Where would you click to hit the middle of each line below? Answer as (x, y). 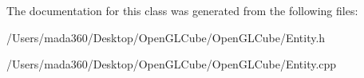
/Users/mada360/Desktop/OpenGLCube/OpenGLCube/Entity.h (166, 37)
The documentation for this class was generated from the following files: (182, 10)
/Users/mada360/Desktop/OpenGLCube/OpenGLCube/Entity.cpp (172, 64)
